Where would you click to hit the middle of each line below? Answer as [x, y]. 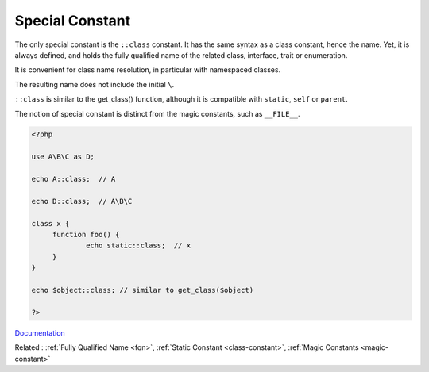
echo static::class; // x [138, 245]
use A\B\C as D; [63, 157]
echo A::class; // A [73, 179]
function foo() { [86, 234]
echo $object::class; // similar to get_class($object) [143, 290]
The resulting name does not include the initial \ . [95, 84]
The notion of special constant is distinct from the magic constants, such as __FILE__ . [158, 113]
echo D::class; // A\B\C [82, 201]
